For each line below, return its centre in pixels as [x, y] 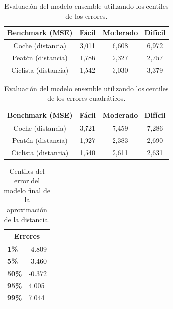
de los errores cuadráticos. [86, 98]
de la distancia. [27, 219]
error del [27, 181]
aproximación [27, 209]
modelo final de [27, 190]
